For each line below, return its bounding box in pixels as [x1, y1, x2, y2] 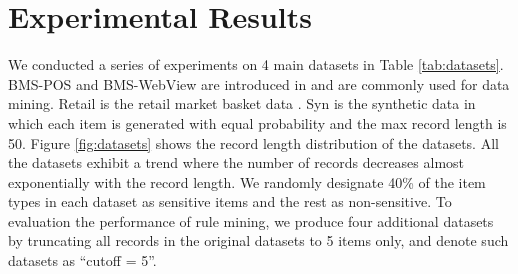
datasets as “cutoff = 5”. [8, 250, 157, 271]
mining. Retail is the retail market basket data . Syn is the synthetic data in [8, 93, 476, 114]
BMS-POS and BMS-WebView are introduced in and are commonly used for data [8, 73, 510, 94]
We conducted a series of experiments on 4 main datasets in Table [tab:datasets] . [8, 54, 504, 75]
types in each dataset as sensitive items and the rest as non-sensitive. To [8, 191, 452, 212]
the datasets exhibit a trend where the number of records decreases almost [8, 152, 465, 173]
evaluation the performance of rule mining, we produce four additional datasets [8, 210, 494, 231]
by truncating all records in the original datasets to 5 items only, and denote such [8, 230, 509, 251]
